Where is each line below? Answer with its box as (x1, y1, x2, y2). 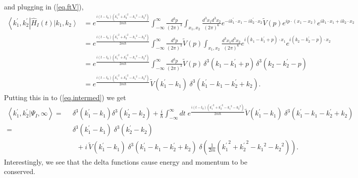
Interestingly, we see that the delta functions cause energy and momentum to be (4, 156, 248, 167)
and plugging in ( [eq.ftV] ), (4, 1, 84, 11)
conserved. (4, 166, 36, 177)
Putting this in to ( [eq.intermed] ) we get (4, 92, 126, 102)
